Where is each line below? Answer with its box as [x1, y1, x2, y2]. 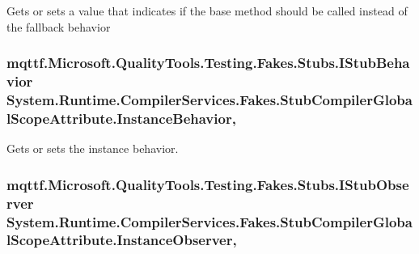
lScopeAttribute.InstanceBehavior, [6, 108, 236, 128]
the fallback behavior [6, 18, 111, 35]
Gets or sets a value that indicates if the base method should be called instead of [6, 2, 408, 19]
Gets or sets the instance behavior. [6, 140, 179, 157]
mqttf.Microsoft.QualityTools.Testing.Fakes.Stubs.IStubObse [6, 174, 409, 194]
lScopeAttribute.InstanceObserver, [6, 230, 237, 250]
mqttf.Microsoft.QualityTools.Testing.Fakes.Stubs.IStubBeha [6, 53, 410, 73]
